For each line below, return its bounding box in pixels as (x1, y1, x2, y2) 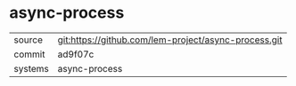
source (13, 34, 43, 46)
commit (13, 48, 45, 60)
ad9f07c (57, 48, 95, 60)
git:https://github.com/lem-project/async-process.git (57, 34, 283, 46)
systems (13, 62, 49, 74)
